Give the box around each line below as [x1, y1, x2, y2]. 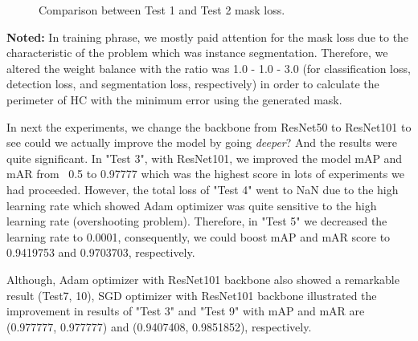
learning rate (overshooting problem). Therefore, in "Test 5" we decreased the [6, 213, 387, 229]
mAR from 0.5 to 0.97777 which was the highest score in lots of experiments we [6, 165, 404, 182]
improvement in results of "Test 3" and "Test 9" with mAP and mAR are [6, 302, 365, 319]
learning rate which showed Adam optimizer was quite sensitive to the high [6, 197, 377, 213]
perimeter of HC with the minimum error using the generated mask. [6, 91, 342, 108]
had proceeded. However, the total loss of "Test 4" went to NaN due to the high [6, 181, 399, 197]
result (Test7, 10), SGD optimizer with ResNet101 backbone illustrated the [6, 286, 377, 303]
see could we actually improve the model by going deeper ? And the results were [6, 134, 398, 151]
